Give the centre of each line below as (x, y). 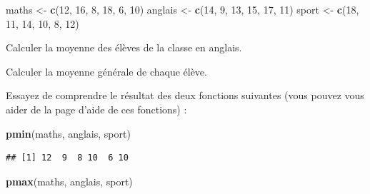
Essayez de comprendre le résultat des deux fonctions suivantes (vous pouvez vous (185, 95)
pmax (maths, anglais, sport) (69, 181)
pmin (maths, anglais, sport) (68, 133)
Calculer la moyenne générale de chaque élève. (106, 71)
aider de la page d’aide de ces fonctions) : (96, 109)
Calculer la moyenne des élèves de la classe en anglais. (124, 47)
